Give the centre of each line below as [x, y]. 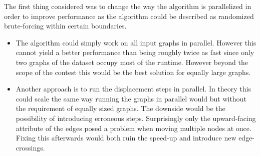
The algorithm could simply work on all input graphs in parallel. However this [136, 42]
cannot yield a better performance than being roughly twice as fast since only [135, 52]
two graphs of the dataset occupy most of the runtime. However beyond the [132, 62]
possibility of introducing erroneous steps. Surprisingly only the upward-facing [136, 118]
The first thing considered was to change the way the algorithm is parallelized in [128, 6]
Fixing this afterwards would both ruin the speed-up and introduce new [126, 138]
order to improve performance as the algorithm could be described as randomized [129, 16]
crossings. [30, 147]
